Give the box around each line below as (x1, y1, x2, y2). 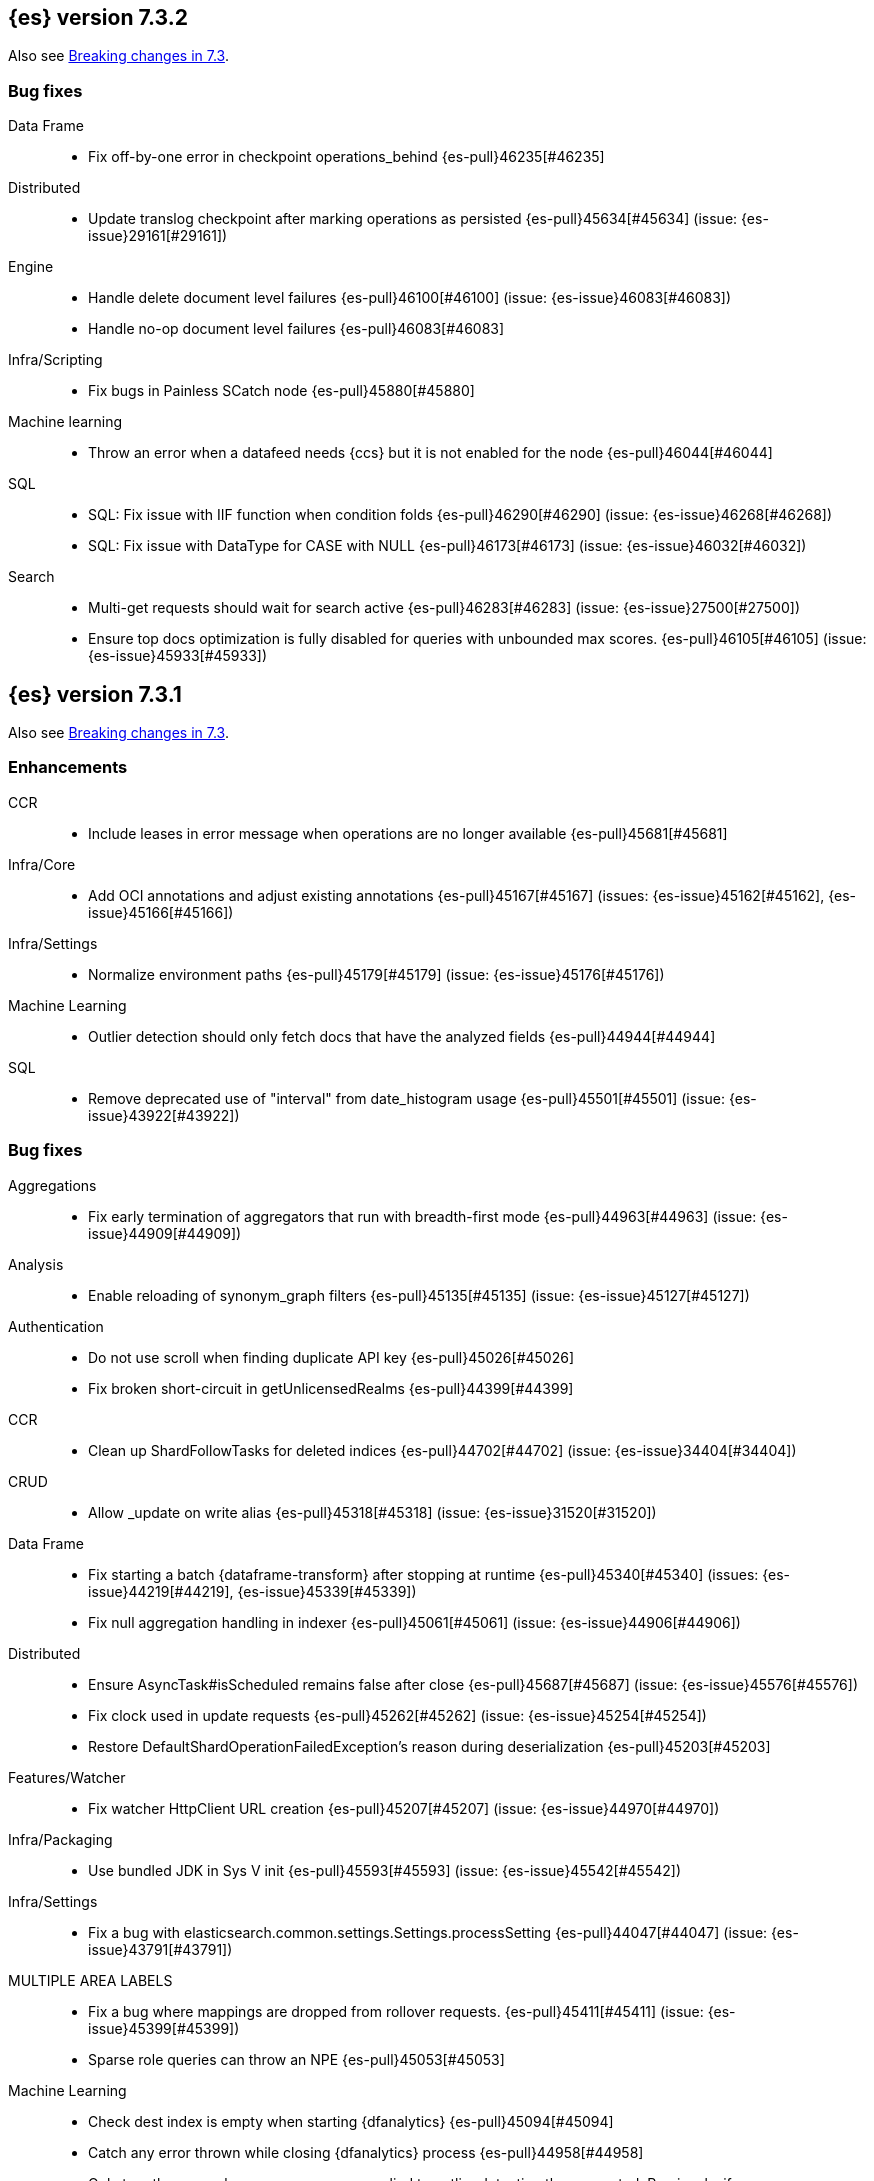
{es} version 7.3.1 (8, 681, 182, 707)
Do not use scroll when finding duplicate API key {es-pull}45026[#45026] (88, 1348, 575, 1366)
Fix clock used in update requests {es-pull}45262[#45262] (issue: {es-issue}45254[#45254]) (88, 1706, 707, 1724)
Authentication (8, 1317, 104, 1335)
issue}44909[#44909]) (88, 1224, 242, 1242)
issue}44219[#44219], (88, 1582, 234, 1600)
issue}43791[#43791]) (88, 1940, 233, 1958)
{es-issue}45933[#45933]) (88, 647, 268, 665)
